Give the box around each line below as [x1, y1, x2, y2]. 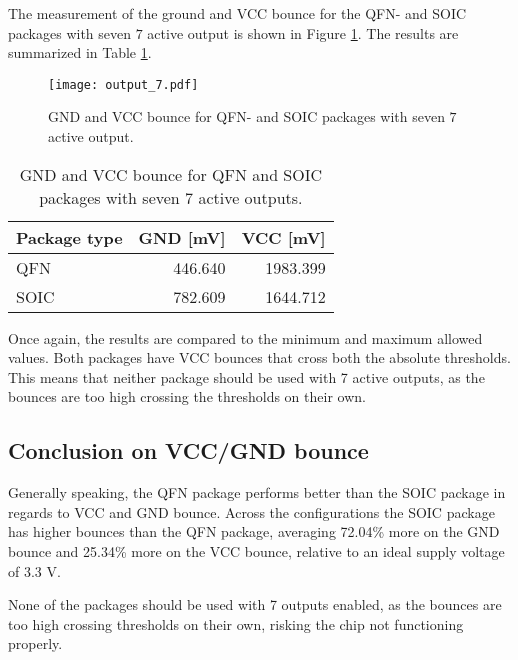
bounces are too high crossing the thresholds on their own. [8, 386, 366, 407]
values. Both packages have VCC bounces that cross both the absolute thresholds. [8, 347, 511, 368]
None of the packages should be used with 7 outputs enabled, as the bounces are [8, 594, 502, 615]
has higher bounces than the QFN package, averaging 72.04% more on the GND [8, 521, 500, 542]
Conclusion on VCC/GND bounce [8, 435, 369, 466]
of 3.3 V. [8, 560, 61, 581]
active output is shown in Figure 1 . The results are [147, 22, 459, 43]
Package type [16, 225, 123, 249]
